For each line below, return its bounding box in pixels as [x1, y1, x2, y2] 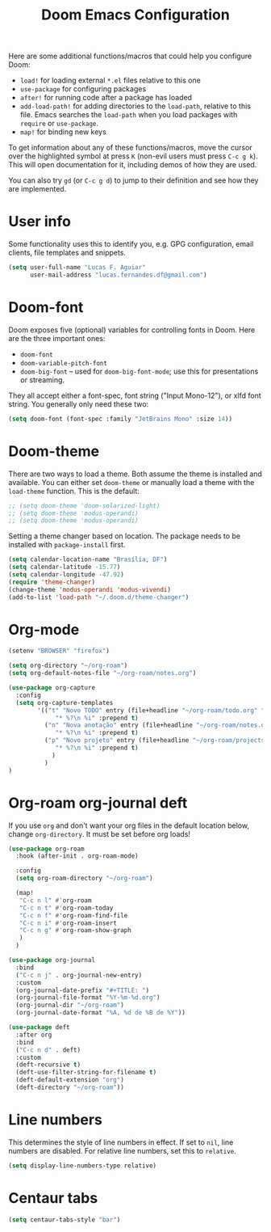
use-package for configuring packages [19, 84, 147, 94]
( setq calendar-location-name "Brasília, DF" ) [8, 555, 168, 563]
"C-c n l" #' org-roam [19, 896, 92, 905]
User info [8, 213, 71, 231]
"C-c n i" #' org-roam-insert [19, 919, 117, 927]
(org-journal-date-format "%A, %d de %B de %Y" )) [15, 1009, 186, 1017]
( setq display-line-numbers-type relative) [8, 1162, 157, 1170]
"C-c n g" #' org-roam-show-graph [19, 926, 131, 935]
